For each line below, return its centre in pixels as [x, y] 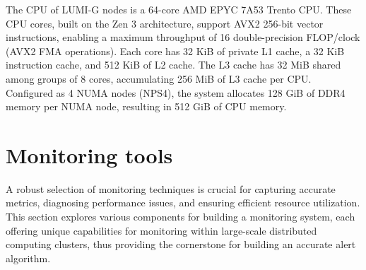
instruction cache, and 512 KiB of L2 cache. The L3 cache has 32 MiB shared [173, 65]
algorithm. [28, 258]
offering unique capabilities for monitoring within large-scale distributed [161, 230]
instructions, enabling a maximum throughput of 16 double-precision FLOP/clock [183, 37]
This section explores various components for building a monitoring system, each [181, 217]
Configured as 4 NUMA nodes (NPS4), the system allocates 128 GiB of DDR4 [176, 92]
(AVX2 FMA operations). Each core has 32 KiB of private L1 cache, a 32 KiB [175, 51]
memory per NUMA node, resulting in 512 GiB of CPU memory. [146, 106]
